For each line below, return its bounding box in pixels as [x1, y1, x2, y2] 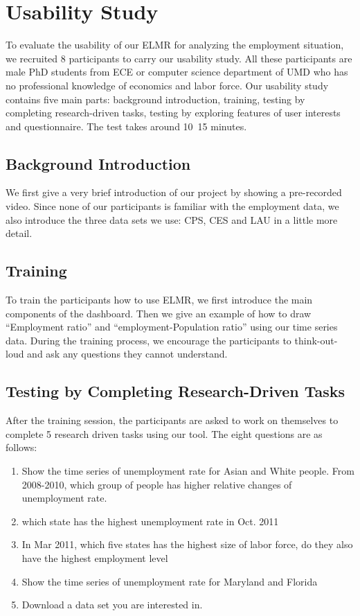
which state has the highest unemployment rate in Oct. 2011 [21, 513, 279, 528]
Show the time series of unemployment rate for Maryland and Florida [21, 574, 318, 588]
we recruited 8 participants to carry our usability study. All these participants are [6, 51, 352, 65]
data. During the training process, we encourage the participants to [6, 333, 291, 347]
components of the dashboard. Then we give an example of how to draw [6, 306, 312, 320]
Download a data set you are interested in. [21, 597, 203, 612]
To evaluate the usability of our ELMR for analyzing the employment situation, [6, 37, 344, 52]
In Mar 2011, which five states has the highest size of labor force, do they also [21, 537, 353, 552]
